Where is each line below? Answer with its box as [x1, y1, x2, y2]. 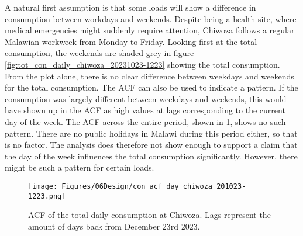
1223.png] [28, 192, 66, 200]
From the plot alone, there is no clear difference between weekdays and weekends [5, 70, 294, 82]
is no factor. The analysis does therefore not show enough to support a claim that [5, 138, 298, 151]
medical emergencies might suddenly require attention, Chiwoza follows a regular [5, 24, 295, 36]
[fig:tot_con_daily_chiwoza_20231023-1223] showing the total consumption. [5, 58, 280, 70]
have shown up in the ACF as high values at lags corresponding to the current [5, 104, 285, 116]
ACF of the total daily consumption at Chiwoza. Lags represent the [28, 209, 271, 221]
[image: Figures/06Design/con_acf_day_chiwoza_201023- [28, 182, 246, 190]
